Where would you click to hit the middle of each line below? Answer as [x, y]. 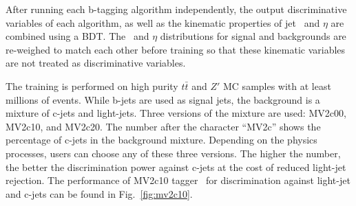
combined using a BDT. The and [77, 36]
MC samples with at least [277, 85]
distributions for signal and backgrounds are [253, 36]
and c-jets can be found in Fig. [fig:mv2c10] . [99, 193]
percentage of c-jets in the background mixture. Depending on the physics [161, 140]
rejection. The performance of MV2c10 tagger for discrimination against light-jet [178, 180]
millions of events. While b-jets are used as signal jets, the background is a [163, 99]
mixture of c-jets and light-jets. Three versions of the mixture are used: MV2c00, [176, 113]
